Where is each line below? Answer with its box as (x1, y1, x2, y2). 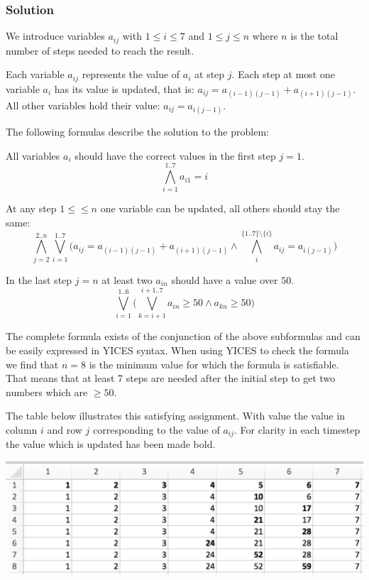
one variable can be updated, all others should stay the (100, 201, 340, 216)
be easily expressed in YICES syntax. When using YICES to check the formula (6, 343, 349, 358)
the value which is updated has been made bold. (6, 437, 216, 452)
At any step (6, 201, 57, 216)
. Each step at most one (231, 67, 335, 82)
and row (47, 422, 82, 437)
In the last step (6, 272, 72, 287)
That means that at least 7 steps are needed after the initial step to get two (6, 371, 336, 385)
